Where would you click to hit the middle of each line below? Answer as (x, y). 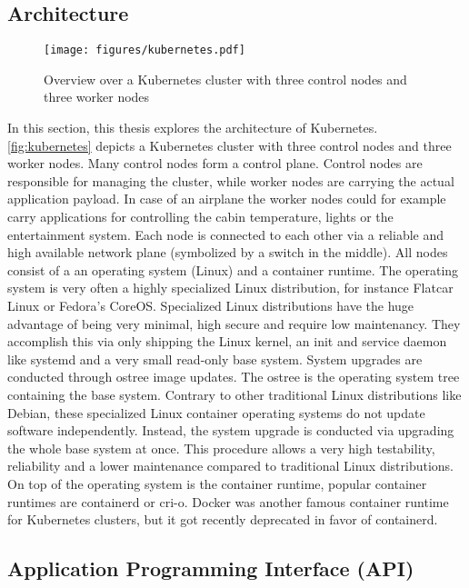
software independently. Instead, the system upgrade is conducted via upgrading (231, 430)
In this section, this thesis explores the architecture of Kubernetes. (193, 128)
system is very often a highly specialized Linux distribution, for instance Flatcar (230, 288)
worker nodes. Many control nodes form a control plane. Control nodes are (215, 163)
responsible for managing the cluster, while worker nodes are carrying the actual (231, 180)
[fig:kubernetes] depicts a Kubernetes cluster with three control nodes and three (230, 145)
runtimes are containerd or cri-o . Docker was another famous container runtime (228, 501)
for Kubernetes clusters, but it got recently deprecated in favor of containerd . (223, 519)
